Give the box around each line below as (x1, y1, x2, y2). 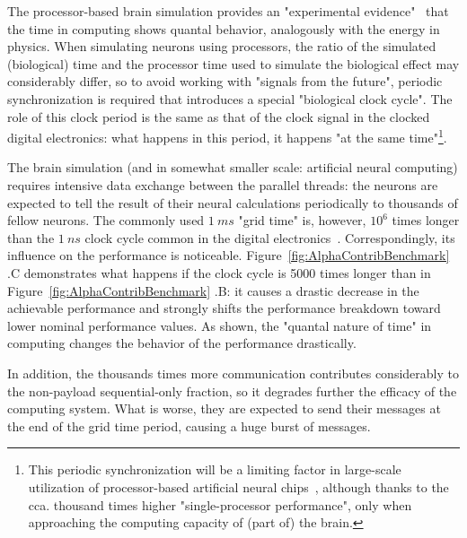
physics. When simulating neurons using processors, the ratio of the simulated (7, 37, 436, 56)
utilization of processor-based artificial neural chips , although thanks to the (28, 477, 449, 496)
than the (7, 228, 55, 247)
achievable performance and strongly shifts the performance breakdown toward (7, 299, 441, 317)
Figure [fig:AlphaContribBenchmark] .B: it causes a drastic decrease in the (7, 281, 419, 299)
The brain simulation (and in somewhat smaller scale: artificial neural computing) (7, 158, 458, 177)
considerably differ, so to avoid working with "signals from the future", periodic (7, 72, 443, 91)
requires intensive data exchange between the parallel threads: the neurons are (7, 176, 438, 194)
